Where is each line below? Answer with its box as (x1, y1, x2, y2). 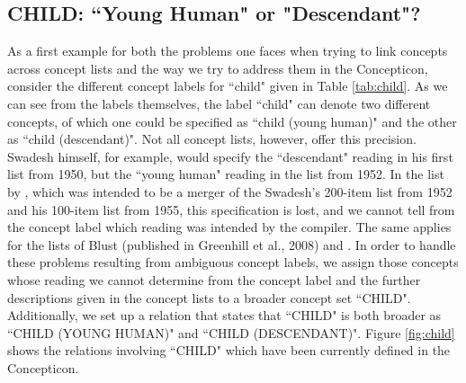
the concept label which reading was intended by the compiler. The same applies (7, 218, 452, 236)
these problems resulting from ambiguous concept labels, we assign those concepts (7, 253, 459, 272)
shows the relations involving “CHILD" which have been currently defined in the (7, 341, 451, 360)
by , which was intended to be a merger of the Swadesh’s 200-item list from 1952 (7, 182, 453, 200)
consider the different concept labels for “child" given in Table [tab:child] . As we (7, 76, 448, 95)
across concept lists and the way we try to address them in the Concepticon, (7, 58, 428, 77)
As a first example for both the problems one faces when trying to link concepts (7, 41, 448, 60)
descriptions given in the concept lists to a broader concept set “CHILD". (7, 288, 411, 307)
